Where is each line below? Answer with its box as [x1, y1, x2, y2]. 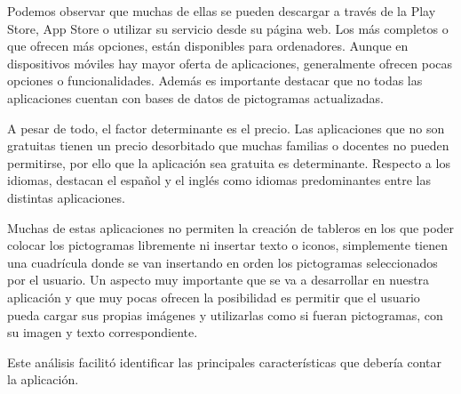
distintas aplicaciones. [7, 188, 125, 206]
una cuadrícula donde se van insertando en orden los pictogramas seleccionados [7, 253, 438, 271]
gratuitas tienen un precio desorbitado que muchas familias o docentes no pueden [7, 136, 449, 155]
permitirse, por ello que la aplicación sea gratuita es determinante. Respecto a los [7, 153, 450, 172]
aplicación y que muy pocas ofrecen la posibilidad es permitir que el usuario [7, 287, 420, 306]
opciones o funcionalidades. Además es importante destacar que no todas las [7, 71, 423, 90]
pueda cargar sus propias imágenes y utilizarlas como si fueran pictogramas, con [7, 305, 443, 324]
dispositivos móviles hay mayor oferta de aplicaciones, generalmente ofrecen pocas [7, 53, 453, 72]
